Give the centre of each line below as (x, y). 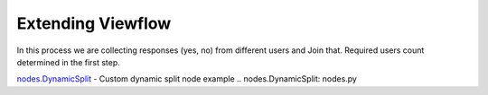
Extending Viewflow (94, 23)
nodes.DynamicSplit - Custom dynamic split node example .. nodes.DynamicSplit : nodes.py (187, 79)
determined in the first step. (69, 62)
